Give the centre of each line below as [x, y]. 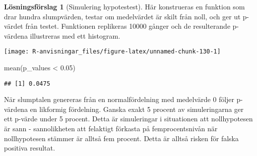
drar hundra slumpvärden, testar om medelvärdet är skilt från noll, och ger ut [122, 16]
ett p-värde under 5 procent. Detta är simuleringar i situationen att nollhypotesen [128, 119]
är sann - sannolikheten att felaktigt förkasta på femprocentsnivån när [111, 129]
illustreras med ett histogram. [75, 35]
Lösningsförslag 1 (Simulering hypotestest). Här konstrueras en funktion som [125, 6]
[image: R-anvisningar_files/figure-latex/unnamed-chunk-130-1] [112, 52]
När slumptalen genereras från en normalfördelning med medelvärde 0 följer [119, 99]
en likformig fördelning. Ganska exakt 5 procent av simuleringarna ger [137, 109]
